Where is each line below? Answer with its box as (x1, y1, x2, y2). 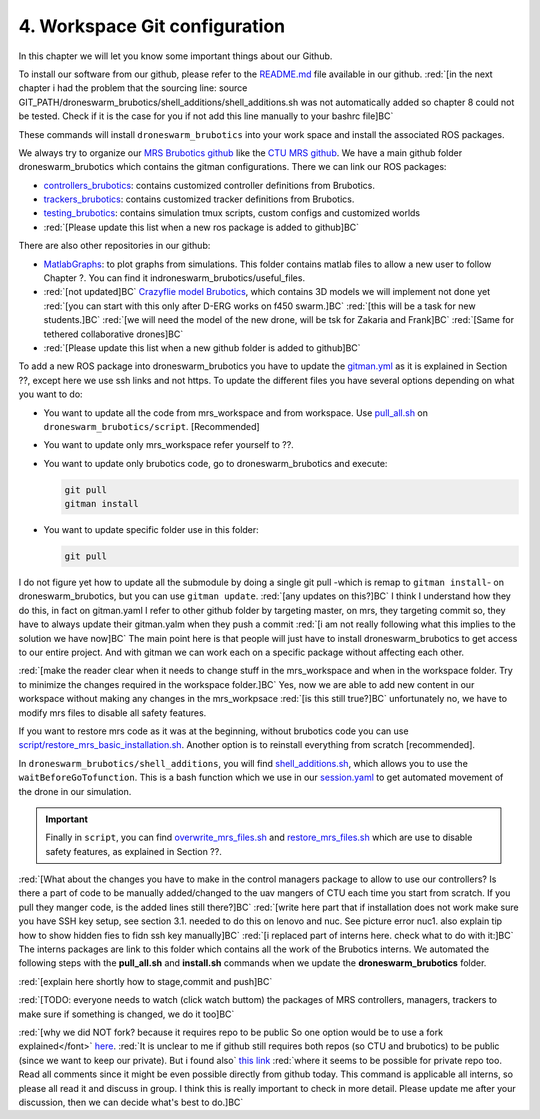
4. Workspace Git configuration (18, 15, 286, 37)
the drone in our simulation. (18, 785, 132, 797)
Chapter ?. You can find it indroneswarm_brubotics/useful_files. (43, 272, 305, 284)
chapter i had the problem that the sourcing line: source (18, 82, 248, 94)
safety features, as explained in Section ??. (45, 845, 222, 857)
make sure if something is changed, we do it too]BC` (18, 1008, 235, 1020)
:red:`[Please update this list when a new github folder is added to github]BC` (43, 341, 361, 354)
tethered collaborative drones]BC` (43, 328, 184, 340)
